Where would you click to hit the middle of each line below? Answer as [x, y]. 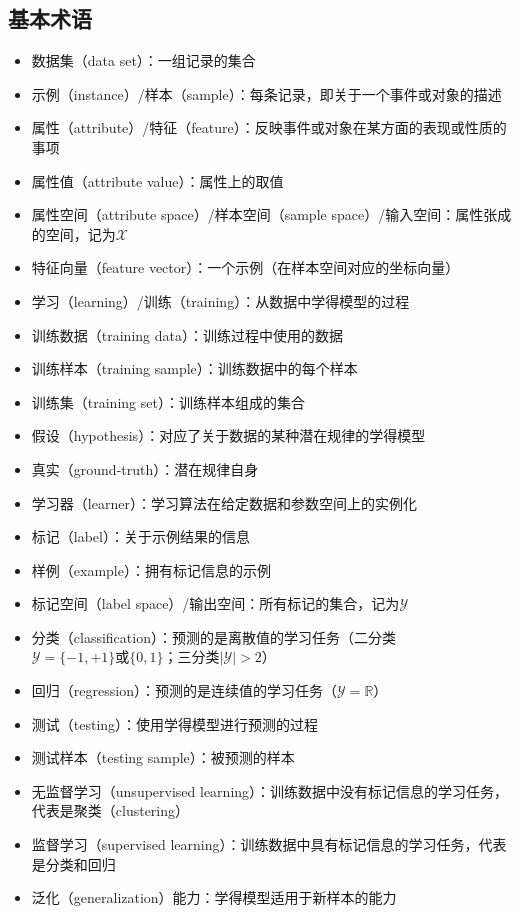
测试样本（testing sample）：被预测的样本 [163, 757]
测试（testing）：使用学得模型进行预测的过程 [175, 723]
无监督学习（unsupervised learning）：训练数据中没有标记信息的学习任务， [270, 790]
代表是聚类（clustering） [110, 810]
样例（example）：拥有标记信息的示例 [151, 569]
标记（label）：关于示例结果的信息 [140, 536]
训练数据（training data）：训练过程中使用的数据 [187, 334]
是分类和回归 [73, 863]
